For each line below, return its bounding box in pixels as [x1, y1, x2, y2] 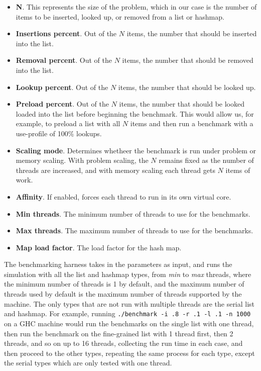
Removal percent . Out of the [16, 55, 112, 65]
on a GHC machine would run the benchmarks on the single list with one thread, [4, 318, 254, 328]
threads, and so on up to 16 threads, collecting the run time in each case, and [4, 338, 243, 348]
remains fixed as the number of [159, 155, 254, 165]
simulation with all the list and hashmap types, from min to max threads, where [4, 268, 251, 279]
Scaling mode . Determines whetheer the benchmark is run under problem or [16, 145, 256, 155]
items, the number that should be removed [122, 55, 253, 65]
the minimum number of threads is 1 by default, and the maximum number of [4, 279, 244, 289]
